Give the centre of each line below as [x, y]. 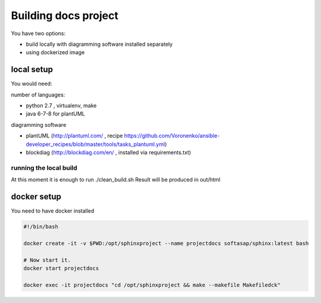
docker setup [36, 196]
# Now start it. [47, 260]
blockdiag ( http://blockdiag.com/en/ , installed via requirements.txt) [108, 152]
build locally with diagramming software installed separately [99, 44]
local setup [32, 69]
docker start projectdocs [61, 268]
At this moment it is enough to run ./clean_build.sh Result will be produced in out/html [116, 180]
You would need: [32, 84]
